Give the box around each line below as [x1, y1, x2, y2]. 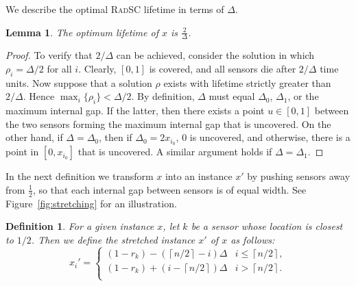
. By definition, [131, 89, 195, 103]
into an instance [165, 169, 233, 183]
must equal [209, 89, 255, 103]
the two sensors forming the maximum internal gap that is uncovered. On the [5, 116, 331, 131]
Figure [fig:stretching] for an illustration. [5, 196, 177, 210]
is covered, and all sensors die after [149, 62, 296, 76]
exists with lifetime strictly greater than [163, 75, 331, 90]
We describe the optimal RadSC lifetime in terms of [5, 2, 224, 16]
